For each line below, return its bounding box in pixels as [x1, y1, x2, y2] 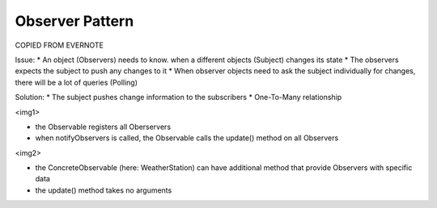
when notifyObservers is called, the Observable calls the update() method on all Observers [35, 133, 339, 143]
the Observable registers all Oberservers [35, 122, 172, 131]
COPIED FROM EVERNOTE [15, 40, 104, 50]
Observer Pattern [15, 12, 134, 30]
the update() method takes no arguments [35, 185, 172, 195]
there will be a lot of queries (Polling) [15, 77, 138, 87]
